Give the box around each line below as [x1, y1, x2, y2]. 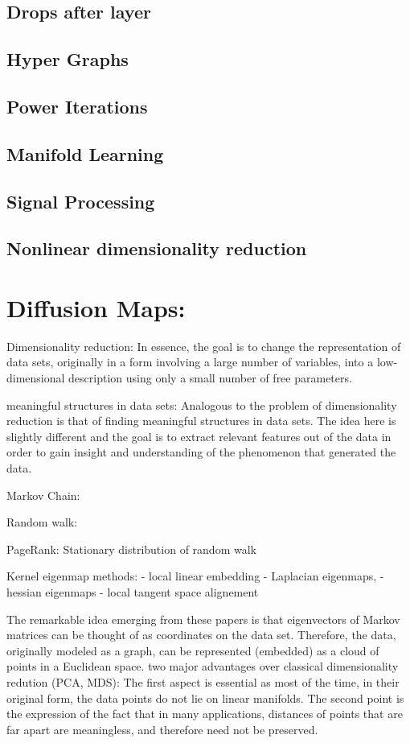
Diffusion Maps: [6, 291, 186, 324]
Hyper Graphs [6, 47, 129, 72]
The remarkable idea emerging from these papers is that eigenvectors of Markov [6, 610, 400, 627]
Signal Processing [6, 188, 155, 213]
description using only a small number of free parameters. [68, 369, 352, 386]
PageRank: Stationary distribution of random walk [6, 540, 256, 557]
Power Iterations [6, 93, 148, 118]
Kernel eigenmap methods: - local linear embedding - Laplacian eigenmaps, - [6, 568, 384, 584]
